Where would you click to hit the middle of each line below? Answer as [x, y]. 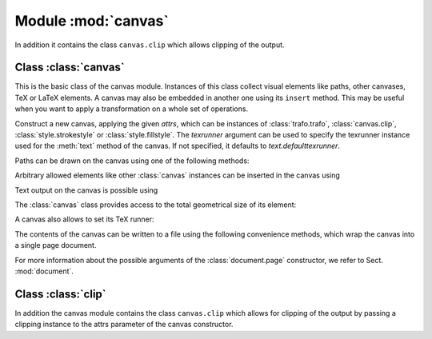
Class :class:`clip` [61, 294]
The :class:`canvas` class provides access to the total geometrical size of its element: [156, 205]
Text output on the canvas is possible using [86, 190]
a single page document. [56, 245]
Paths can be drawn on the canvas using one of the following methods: [132, 161]
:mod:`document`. [44, 271]
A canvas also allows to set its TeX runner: [84, 219]
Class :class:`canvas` [70, 68]
